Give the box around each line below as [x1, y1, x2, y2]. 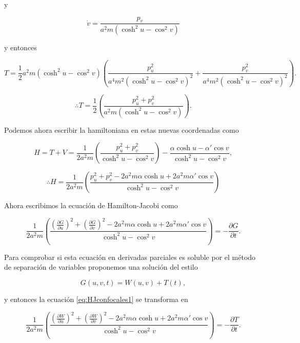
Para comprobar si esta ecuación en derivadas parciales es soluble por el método [4, 251, 256, 262]
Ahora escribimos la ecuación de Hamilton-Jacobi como [4, 200, 178, 211]
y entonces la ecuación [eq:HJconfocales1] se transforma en [4, 294, 188, 305]
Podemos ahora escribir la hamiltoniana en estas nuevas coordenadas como [4, 124, 239, 135]
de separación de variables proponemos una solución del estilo [4, 261, 198, 272]
